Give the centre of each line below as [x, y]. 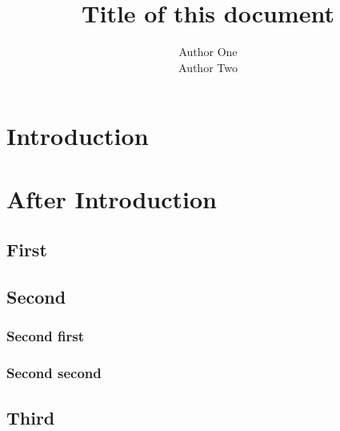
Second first [45, 336]
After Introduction [112, 198]
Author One [208, 52]
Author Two [208, 67]
